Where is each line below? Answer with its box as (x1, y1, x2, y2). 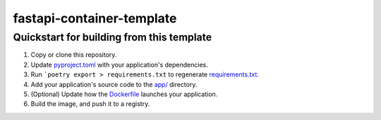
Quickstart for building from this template (13, 31, 212, 44)
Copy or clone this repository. (30, 51, 117, 59)
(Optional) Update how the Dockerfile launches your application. (30, 90, 218, 98)
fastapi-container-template (13, 11, 177, 26)
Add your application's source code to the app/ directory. (30, 80, 198, 88)
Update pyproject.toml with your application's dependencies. (30, 60, 208, 69)
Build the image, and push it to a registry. (30, 100, 150, 108)
